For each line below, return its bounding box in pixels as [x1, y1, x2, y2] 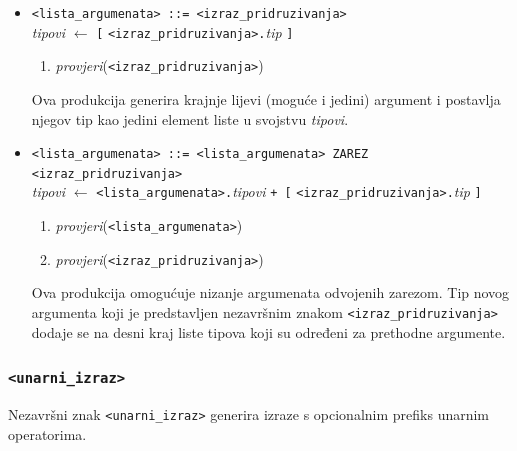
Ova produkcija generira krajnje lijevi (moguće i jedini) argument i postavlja [31, 88, 501, 109]
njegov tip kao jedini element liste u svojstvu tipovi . [31, 108, 349, 129]
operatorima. [8, 423, 87, 444]
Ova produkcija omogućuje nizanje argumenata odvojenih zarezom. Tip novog [31, 282, 510, 303]
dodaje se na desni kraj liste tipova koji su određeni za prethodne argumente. [31, 321, 506, 342]
